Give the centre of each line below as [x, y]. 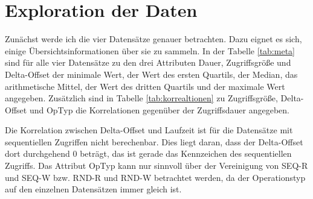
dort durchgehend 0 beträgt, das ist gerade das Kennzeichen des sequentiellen [148, 153]
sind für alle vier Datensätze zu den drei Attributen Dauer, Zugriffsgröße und [148, 62]
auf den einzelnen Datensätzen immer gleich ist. [93, 189]
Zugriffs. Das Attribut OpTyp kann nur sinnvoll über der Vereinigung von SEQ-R [156, 166]
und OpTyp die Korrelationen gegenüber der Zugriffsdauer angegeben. [159, 109]
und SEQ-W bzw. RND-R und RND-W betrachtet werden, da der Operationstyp [155, 177]
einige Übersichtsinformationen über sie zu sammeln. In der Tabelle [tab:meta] [150, 50]
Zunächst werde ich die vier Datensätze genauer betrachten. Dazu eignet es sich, [153, 39]
